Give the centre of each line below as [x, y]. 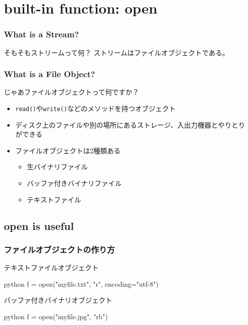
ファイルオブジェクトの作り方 [60, 249]
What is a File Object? [50, 74]
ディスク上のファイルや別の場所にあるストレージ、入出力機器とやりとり [130, 124]
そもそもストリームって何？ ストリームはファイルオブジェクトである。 [116, 52]
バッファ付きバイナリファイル [74, 183]
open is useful [39, 225]
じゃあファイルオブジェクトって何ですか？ [72, 92]
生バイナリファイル [57, 167]
